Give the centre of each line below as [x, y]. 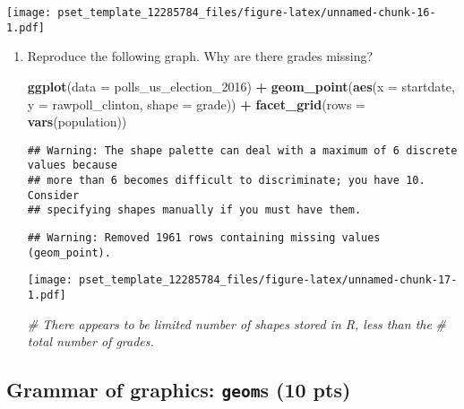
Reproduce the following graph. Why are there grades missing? [200, 56]
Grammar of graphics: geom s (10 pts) [179, 390]
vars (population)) [77, 122]
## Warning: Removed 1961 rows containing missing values [204, 237]
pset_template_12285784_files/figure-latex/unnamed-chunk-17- [268, 280]
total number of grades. [90, 341]
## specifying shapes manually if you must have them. [194, 210]
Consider [53, 195]
